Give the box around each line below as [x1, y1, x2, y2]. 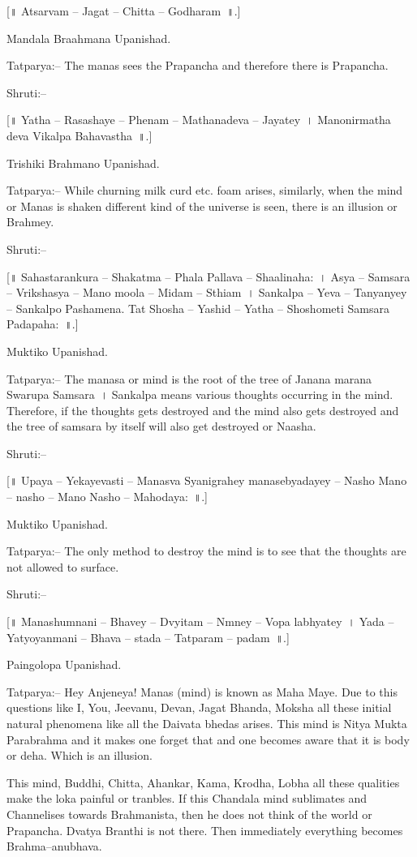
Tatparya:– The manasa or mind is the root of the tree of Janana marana [6, 370, 372, 387]
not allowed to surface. [6, 558, 119, 575]
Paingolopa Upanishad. [6, 656, 122, 673]
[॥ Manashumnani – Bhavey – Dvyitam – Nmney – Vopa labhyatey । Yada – [6, 613, 394, 630]
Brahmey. [6, 213, 54, 230]
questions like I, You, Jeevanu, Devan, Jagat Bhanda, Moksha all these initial [6, 699, 392, 716]
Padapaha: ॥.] [6, 315, 79, 332]
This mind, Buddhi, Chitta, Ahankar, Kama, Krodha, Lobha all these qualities [6, 773, 400, 791]
